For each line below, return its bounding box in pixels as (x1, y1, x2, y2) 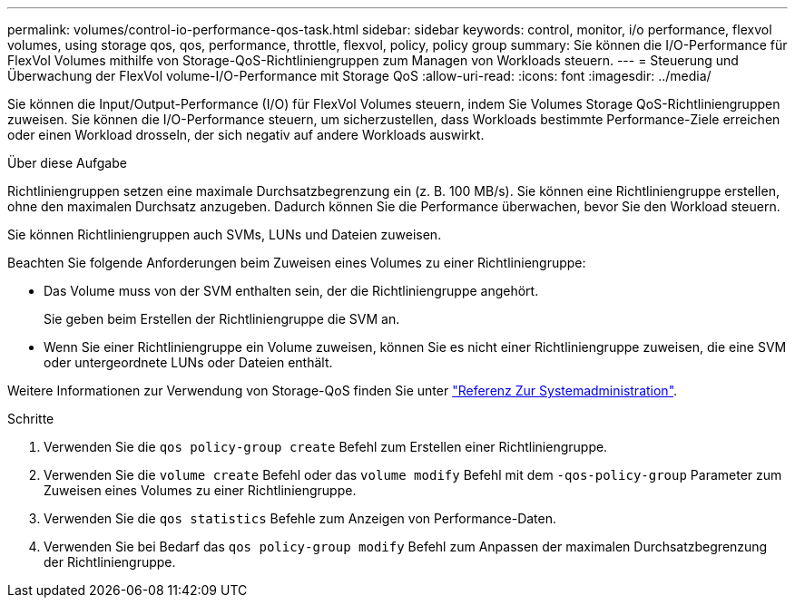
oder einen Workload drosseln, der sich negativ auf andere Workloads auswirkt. (7, 127, 485, 142)
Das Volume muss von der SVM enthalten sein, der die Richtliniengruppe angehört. (44, 283, 539, 298)
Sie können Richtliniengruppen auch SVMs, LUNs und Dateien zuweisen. (7, 227, 442, 242)
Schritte (7, 411, 54, 426)
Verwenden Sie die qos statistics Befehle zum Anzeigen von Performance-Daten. (44, 511, 557, 526)
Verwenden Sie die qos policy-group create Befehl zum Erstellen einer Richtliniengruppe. (44, 439, 608, 454)
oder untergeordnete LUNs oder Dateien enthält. (44, 355, 333, 370)
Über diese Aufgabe (7, 155, 127, 171)
